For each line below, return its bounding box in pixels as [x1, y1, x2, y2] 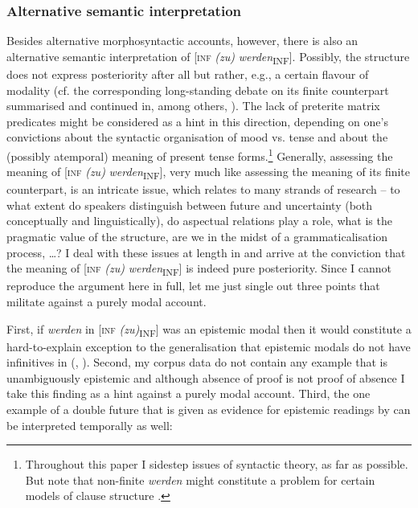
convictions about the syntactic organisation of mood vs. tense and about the [6, 129, 388, 145]
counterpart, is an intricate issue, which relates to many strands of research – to [6, 181, 400, 198]
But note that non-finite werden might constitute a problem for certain [25, 471, 375, 488]
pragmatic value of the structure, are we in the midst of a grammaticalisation [6, 228, 388, 245]
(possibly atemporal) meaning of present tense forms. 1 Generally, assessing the [6, 145, 393, 164]
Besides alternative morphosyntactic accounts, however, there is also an [6, 32, 359, 49]
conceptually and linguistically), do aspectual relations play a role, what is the [6, 212, 392, 229]
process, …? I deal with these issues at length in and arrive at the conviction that [6, 244, 406, 260]
